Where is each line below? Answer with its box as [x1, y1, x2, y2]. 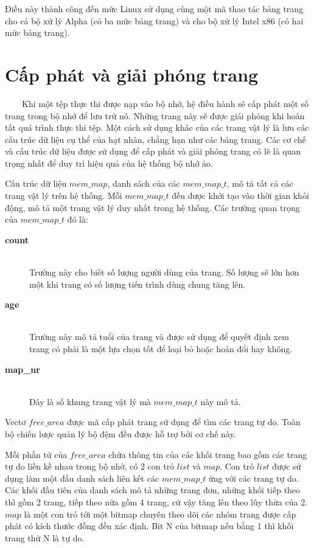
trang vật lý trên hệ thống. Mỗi [5, 189, 122, 202]
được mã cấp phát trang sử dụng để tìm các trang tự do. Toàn [67, 415, 301, 428]
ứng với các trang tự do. [208, 471, 299, 484]
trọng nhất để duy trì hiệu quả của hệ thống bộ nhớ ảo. [5, 156, 213, 169]
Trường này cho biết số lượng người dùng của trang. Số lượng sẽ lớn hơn [29, 266, 299, 279]
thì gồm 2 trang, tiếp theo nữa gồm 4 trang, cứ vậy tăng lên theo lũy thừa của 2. [5, 495, 308, 508]
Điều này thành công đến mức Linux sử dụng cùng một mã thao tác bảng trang [5, 2, 304, 15]
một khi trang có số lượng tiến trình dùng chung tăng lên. [29, 277, 246, 290]
